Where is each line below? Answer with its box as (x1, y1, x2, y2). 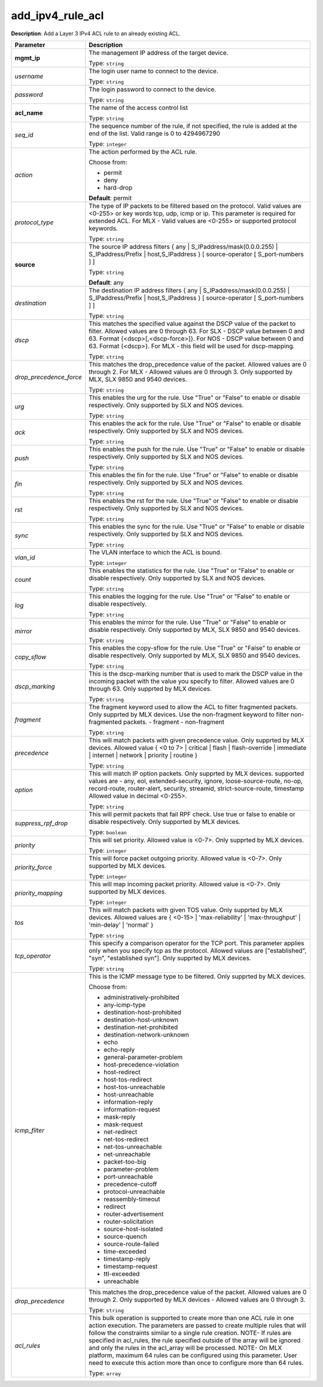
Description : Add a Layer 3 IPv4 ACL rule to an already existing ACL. (11, 30, 181, 37)
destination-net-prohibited (103, 1023, 178, 1031)
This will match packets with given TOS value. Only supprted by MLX (89, 906, 283, 914)
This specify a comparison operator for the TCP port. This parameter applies (89, 939, 304, 947)
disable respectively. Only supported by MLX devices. (89, 817, 240, 826)
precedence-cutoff (103, 1180, 157, 1188)
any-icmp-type (103, 1000, 146, 1009)
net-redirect (103, 1128, 138, 1136)
